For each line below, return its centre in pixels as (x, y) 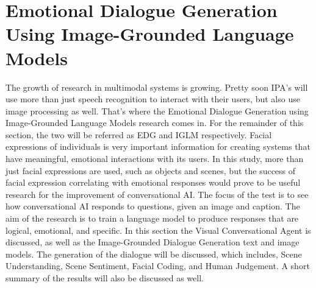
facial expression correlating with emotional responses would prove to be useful (153, 182)
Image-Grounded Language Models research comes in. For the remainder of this (155, 123)
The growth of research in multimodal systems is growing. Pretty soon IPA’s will (157, 87)
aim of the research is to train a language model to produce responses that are (152, 218)
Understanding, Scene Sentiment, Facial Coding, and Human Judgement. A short (158, 266)
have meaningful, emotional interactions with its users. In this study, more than (155, 159)
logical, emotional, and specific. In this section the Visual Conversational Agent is (158, 230)
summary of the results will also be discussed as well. (105, 278)
